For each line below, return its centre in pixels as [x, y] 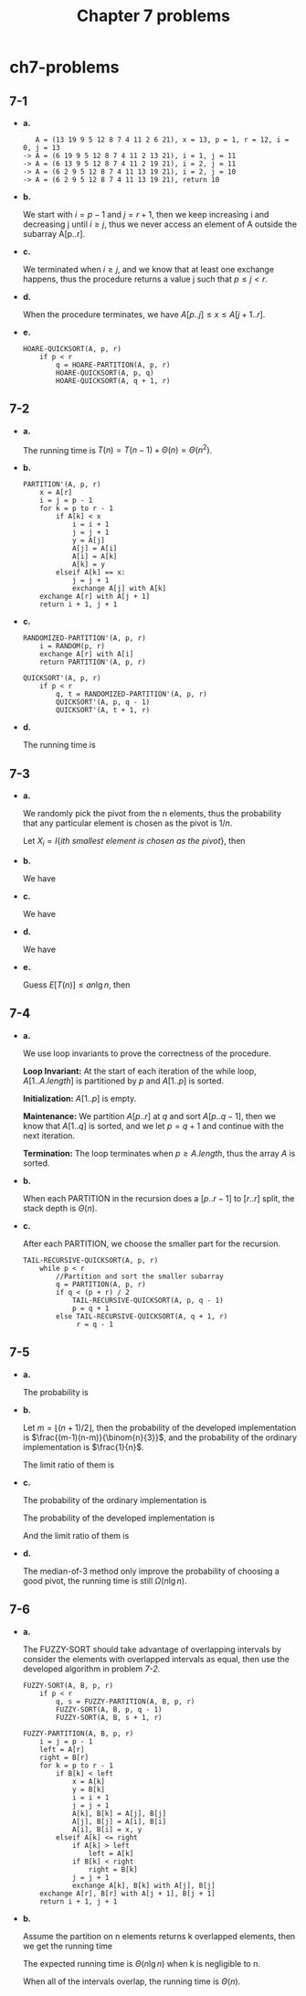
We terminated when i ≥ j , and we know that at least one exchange [148, 269]
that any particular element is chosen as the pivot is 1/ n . [127, 823]
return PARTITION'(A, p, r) [93, 662]
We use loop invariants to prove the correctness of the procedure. [147, 1053]
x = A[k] [88, 1781]
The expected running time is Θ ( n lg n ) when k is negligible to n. [142, 1963]
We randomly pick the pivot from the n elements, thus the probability [152, 814]
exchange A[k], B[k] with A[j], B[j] [144, 1885]
